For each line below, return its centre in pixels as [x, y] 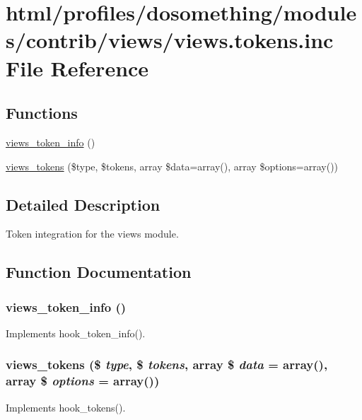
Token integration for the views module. [92, 234]
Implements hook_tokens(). [66, 407]
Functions [42, 113]
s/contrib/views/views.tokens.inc [170, 40]
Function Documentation [99, 272]
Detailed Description [83, 204]
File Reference [77, 68]
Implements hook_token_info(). [76, 333]
